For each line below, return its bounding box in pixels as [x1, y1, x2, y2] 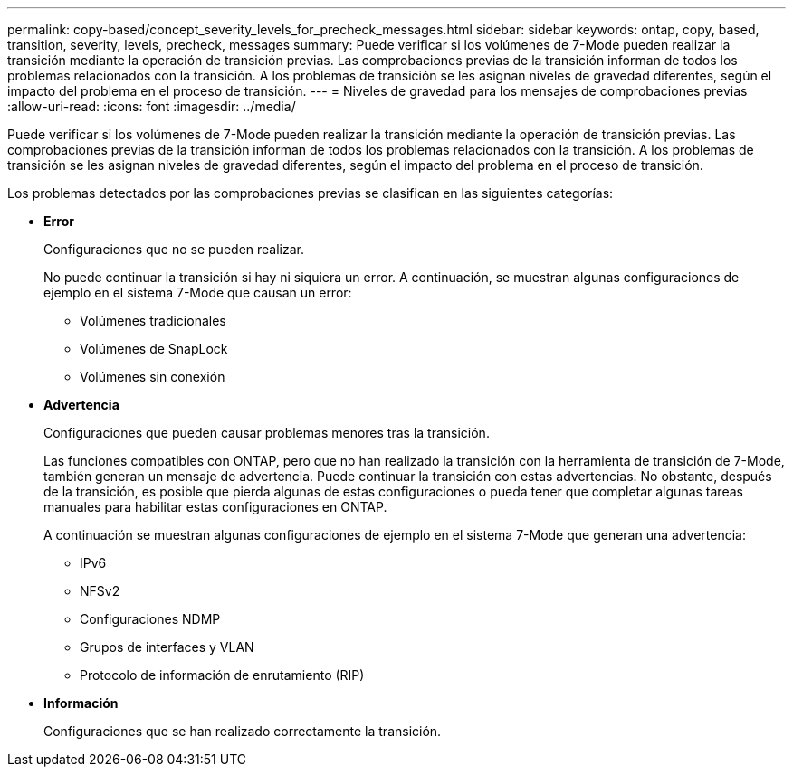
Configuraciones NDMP [80, 611, 221, 627]
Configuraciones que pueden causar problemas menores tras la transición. [43, 425, 490, 440]
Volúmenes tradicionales [80, 313, 226, 328]
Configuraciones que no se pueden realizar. [43, 241, 305, 257]
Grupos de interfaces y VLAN [80, 639, 254, 655]
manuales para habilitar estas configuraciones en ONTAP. [43, 499, 387, 514]
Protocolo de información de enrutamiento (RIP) [80, 667, 365, 683]
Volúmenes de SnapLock [80, 341, 228, 356]
